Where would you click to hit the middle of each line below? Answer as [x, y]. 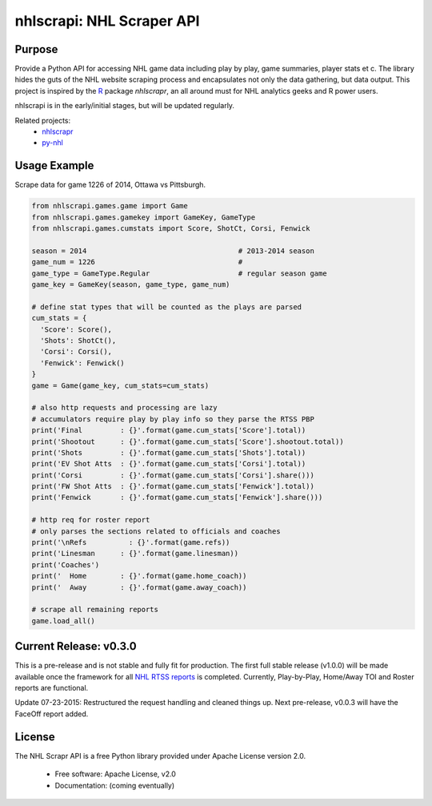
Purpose [36, 49]
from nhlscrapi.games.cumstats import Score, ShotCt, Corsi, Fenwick [171, 229]
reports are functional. [52, 688]
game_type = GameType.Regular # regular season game [179, 273]
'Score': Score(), [76, 329]
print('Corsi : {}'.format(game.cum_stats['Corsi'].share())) [173, 475]
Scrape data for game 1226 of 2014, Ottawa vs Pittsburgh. [110, 185]
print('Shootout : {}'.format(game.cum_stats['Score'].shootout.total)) [188, 441]
